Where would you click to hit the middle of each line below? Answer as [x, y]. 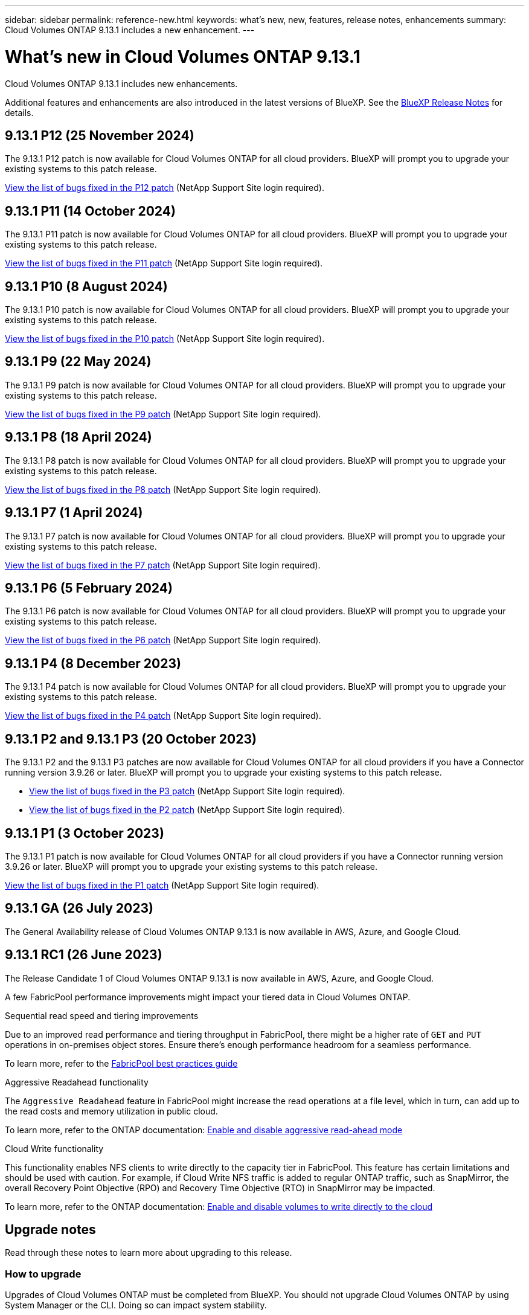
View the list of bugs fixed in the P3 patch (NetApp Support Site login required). [187, 791]
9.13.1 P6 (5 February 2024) [89, 588]
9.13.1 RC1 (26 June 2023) [84, 955]
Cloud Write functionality [54, 1148]
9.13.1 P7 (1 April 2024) [74, 513]
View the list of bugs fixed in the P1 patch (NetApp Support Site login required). [162, 885]
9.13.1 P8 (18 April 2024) [79, 437]
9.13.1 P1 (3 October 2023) [85, 833]
